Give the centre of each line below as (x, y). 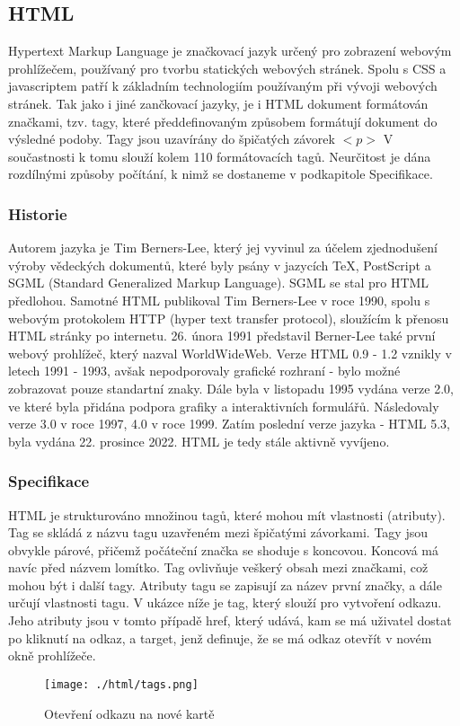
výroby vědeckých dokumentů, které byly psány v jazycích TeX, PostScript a (220, 265)
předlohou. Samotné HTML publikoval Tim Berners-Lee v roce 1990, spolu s (219, 300)
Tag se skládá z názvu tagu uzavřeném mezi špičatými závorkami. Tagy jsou (218, 532)
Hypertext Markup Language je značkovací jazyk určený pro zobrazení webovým (230, 51)
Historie (38, 213)
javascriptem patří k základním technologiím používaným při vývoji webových (223, 86)
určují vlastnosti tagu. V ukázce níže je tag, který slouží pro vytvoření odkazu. (225, 602)
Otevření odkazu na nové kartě (129, 713)
